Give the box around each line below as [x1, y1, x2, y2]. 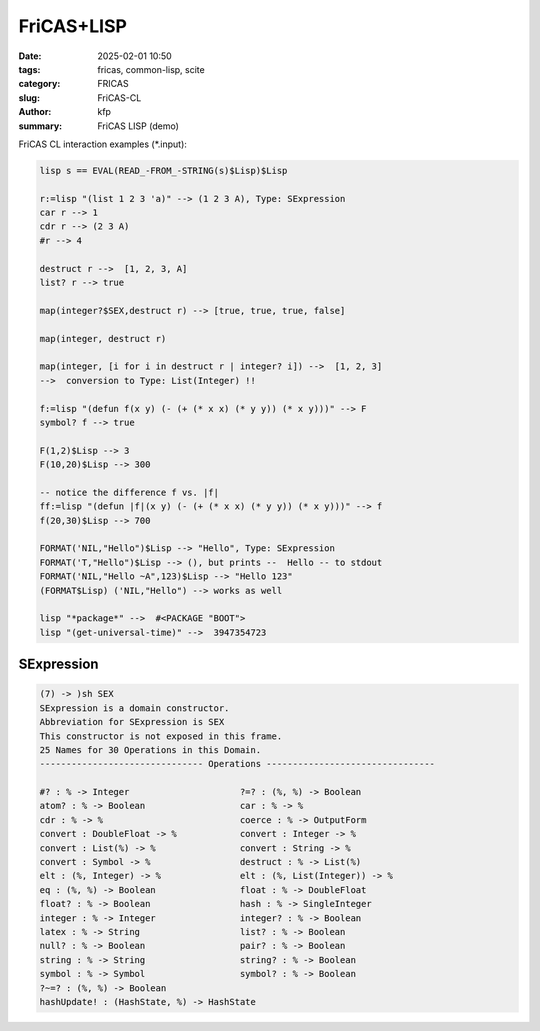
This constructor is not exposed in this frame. [39, 730, 283, 742]
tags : [18, 63, 41, 75]
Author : [18, 106, 52, 118]
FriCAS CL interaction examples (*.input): [18, 138, 187, 150]
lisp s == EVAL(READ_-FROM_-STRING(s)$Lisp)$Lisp [39, 165, 288, 176]
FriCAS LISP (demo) [97, 120, 180, 132]
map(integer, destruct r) [39, 333, 167, 344]
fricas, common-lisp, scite [97, 63, 205, 75]
